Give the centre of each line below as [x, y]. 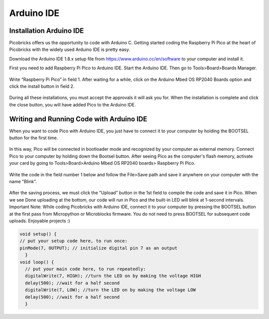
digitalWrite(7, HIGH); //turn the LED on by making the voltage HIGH [113, 276]
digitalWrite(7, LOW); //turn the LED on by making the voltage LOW [111, 290]
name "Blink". [23, 182]
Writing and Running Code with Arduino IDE [78, 119]
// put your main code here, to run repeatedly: [86, 269]
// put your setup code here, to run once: [74, 241]
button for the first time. [34, 138]
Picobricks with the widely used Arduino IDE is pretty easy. [70, 49]
